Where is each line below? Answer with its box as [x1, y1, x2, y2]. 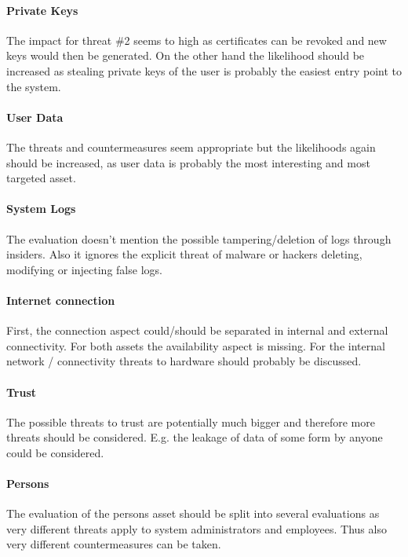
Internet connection [6, 291, 115, 308]
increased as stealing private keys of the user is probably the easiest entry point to [6, 62, 402, 79]
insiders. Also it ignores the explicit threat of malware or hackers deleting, [6, 246, 362, 262]
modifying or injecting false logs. [6, 261, 162, 277]
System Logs [6, 200, 76, 217]
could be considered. [6, 444, 104, 460]
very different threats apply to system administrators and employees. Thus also [6, 520, 387, 537]
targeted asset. [6, 170, 76, 186]
